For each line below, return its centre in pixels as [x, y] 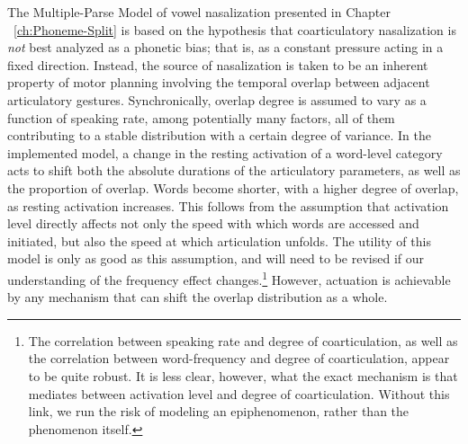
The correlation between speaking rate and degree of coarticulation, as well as [243, 340]
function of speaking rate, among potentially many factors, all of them [201, 117]
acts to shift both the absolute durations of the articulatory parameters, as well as [234, 170]
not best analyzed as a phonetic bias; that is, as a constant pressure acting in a [225, 47]
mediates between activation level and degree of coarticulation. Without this [239, 393]
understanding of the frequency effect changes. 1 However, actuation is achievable [229, 278]
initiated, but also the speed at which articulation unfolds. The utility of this [219, 240]
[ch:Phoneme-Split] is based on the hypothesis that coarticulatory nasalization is [235, 29]
